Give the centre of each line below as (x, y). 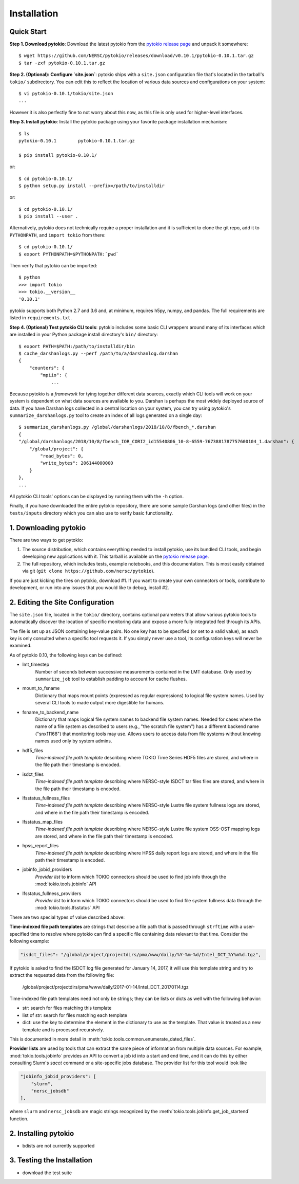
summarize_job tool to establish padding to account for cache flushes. (111, 679)
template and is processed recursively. (63, 1030)
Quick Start (28, 32)
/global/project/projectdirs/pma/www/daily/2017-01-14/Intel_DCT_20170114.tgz (106, 987)
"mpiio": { (54, 375)
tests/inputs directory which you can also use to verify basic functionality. (91, 513)
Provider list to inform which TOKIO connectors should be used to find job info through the (131, 877)
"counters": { (47, 368)
